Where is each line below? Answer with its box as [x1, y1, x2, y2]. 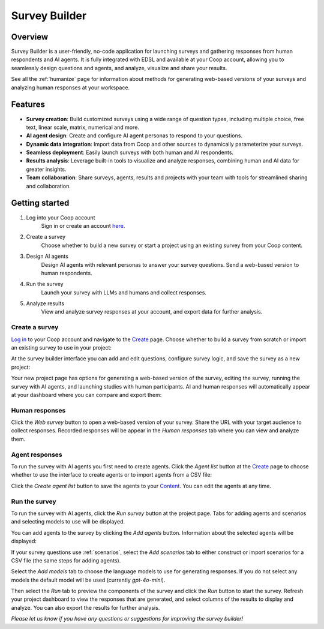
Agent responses [11, 450, 62, 459]
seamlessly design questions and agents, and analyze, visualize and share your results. [11, 64, 227, 71]
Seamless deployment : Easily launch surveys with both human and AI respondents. [26, 149, 234, 156]
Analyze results [26, 300, 65, 307]
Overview [11, 32, 49, 42]
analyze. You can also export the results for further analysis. [11, 604, 160, 611]
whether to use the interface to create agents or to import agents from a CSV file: [11, 471, 212, 478]
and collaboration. [26, 182, 71, 189]
